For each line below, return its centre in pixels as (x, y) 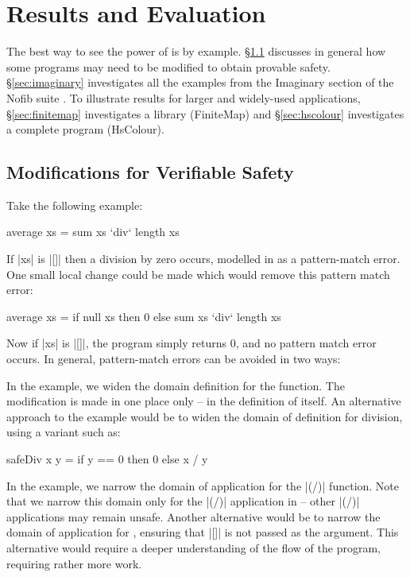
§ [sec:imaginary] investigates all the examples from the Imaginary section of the (200, 82)
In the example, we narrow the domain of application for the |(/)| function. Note (203, 485)
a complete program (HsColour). (85, 129)
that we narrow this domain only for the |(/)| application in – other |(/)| (183, 501)
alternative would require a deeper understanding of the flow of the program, (193, 547)
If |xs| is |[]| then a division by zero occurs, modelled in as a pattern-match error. (203, 259)
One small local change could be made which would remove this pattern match (198, 274)
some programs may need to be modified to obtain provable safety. (168, 66)
